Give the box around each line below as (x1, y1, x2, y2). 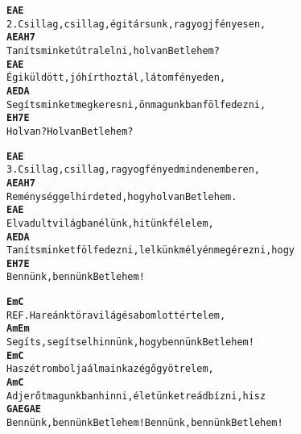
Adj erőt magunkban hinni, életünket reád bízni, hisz (6, 390, 266, 402)
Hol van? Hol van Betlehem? (6, 125, 134, 137)
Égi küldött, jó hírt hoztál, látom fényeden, (6, 72, 226, 84)
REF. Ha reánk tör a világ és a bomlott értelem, (6, 309, 226, 321)
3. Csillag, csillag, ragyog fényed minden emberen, (6, 164, 261, 176)
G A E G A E (6, 403, 42, 415)
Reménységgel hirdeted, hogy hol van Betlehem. (6, 190, 237, 202)
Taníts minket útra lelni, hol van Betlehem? (6, 44, 220, 56)
